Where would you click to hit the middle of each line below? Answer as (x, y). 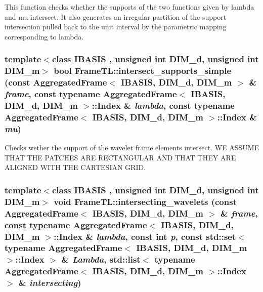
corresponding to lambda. (44, 36)
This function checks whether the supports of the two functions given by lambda (129, 7)
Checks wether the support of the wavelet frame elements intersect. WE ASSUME (132, 148)
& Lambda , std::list (101, 259)
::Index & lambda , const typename (163, 105)
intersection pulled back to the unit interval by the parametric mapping (116, 27)
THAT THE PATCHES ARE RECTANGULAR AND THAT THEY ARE (120, 157)
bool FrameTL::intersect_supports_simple (143, 71)
